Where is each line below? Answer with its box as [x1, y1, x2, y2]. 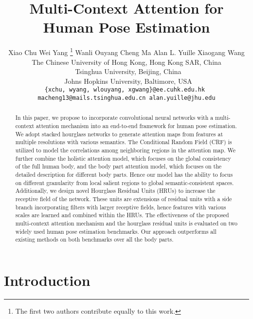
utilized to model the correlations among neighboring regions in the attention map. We [15, 146, 235, 154]
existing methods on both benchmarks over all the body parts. [15, 235, 174, 244]
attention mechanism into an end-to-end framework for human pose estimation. [36, 122, 237, 130]
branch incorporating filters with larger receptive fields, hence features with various [15, 203, 226, 211]
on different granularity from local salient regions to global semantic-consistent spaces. [15, 178, 234, 187]
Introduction [4, 270, 90, 290]
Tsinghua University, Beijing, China [75, 66, 181, 76]
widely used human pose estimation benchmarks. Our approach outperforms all [15, 227, 217, 235]
